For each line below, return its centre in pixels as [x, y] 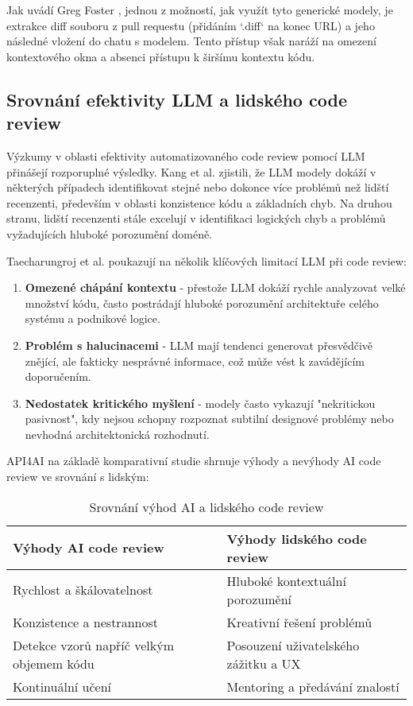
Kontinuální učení [62, 686]
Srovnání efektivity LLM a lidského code [177, 99]
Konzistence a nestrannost [85, 622]
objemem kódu [54, 663]
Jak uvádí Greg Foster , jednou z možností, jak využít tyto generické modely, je [200, 10]
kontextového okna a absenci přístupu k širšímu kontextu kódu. [161, 56]
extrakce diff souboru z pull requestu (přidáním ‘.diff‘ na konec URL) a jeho [191, 25]
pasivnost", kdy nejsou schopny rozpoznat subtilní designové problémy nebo [209, 419]
